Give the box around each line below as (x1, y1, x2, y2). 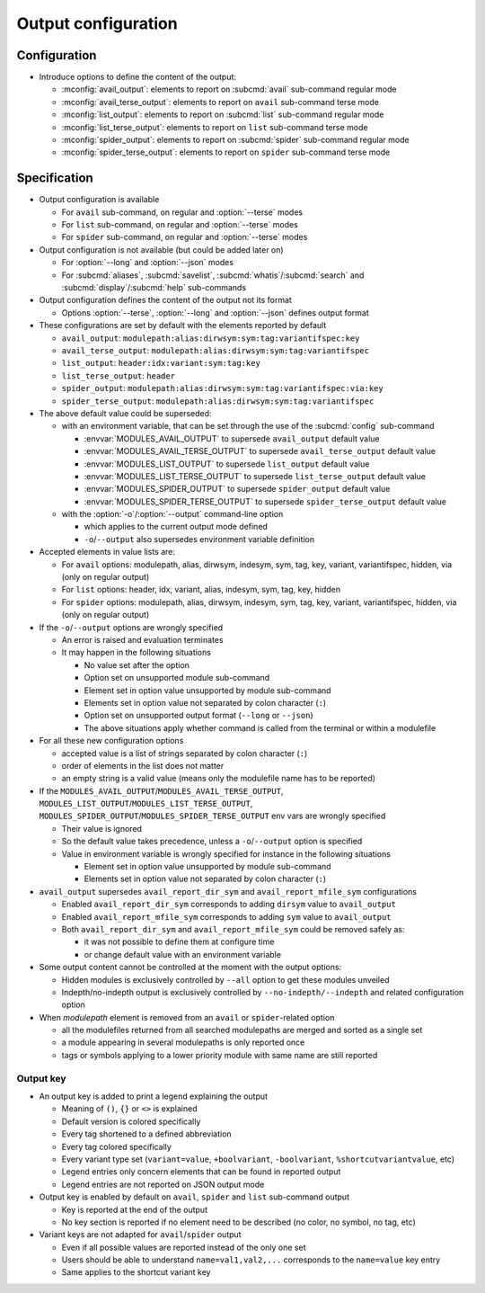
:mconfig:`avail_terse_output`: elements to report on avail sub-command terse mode (61, 96, 379, 107)
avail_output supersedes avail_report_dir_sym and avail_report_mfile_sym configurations (39, 886, 418, 896)
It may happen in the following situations (61, 647, 211, 658)
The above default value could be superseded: (39, 407, 212, 418)
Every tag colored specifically (61, 1141, 172, 1152)
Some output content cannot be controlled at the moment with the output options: (39, 962, 342, 973)
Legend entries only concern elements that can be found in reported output (61, 1166, 341, 1177)
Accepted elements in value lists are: (39, 547, 175, 557)
